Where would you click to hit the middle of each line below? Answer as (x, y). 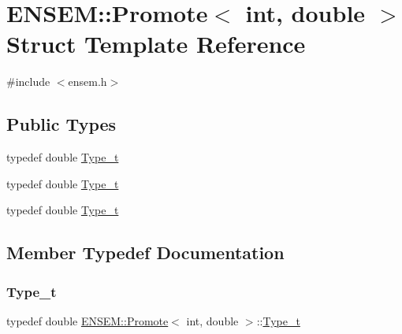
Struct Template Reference (156, 44)
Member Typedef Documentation (145, 252)
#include (28, 82)
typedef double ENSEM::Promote (87, 320)
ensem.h (87, 82)
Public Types (61, 124)
